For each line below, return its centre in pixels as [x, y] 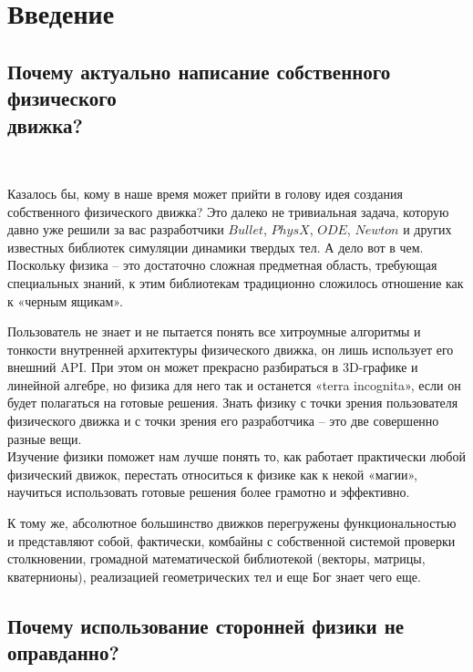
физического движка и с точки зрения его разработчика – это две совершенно [223, 421]
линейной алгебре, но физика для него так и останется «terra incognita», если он [234, 384]
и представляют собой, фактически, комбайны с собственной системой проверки [231, 540]
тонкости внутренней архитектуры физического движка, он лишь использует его [231, 349]
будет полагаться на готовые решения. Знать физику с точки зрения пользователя [233, 403]
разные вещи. [45, 438]
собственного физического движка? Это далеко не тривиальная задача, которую [228, 211]
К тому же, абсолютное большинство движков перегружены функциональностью [232, 523]
